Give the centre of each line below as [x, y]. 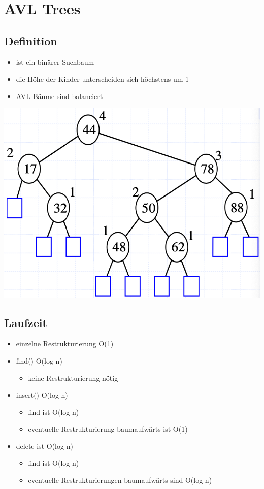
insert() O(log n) [42, 395]
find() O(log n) [39, 360]
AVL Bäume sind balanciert [59, 96]
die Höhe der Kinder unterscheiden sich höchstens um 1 [103, 79]
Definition [31, 40]
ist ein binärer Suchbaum [55, 62]
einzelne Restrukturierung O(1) [65, 344]
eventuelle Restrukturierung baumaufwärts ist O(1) [108, 429]
